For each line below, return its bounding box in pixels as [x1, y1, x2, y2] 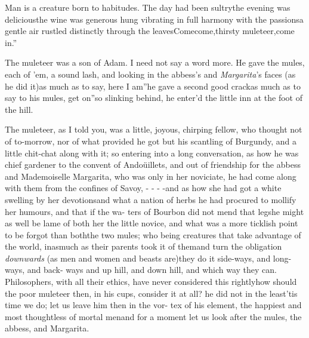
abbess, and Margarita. [5, 322, 89, 334]
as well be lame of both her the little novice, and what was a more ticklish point [5, 217, 298, 229]
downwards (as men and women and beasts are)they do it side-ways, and [5, 251, 271, 264]
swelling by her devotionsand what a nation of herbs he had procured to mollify [5, 193, 296, 205]
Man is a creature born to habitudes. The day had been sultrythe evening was [5, 1, 291, 13]
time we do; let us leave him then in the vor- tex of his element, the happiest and [5, 299, 302, 311]
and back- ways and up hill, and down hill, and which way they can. [27, 263, 277, 276]
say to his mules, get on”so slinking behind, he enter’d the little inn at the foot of [5, 91, 302, 104]
